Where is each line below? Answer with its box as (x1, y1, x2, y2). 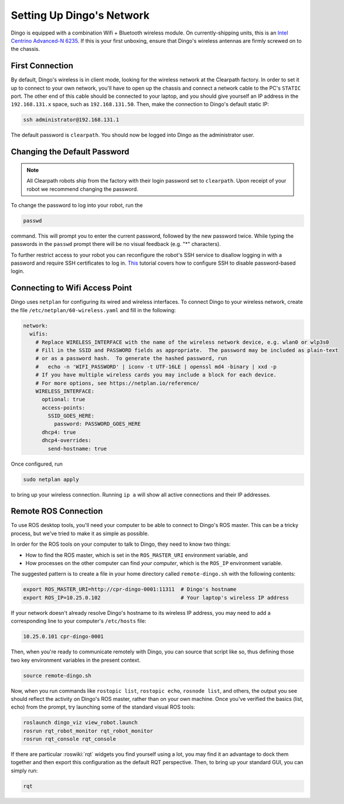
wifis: (29, 331, 49, 337)
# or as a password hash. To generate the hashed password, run (35, 355, 227, 362)
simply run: (11, 767, 38, 774)
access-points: (42, 404, 86, 411)
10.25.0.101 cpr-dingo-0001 (23, 633, 104, 640)
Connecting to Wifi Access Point (11, 283, 132, 293)
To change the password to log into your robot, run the (11, 201, 143, 208)
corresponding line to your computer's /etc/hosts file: (11, 618, 147, 625)
